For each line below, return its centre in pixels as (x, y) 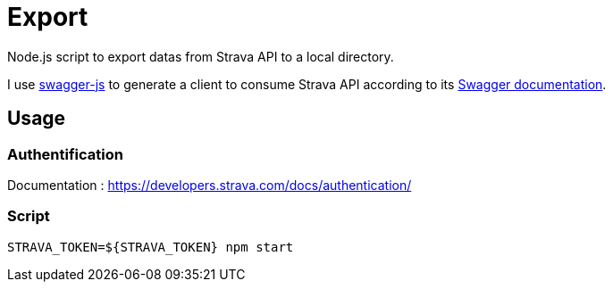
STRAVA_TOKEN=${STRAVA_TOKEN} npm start (151, 247)
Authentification (65, 154)
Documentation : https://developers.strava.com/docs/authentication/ (210, 185)
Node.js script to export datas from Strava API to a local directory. (201, 56)
